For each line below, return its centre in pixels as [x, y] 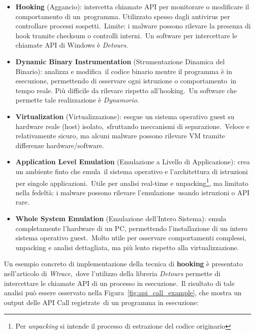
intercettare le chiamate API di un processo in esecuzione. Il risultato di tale [119, 283]
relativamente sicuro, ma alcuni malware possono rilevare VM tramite [120, 136]
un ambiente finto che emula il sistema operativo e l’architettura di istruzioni [132, 171]
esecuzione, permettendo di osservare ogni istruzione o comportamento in [126, 81]
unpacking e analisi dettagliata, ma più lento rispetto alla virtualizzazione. [127, 247]
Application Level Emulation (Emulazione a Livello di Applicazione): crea [133, 162]
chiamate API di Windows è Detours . [72, 45]
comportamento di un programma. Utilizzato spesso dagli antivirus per [123, 16]
